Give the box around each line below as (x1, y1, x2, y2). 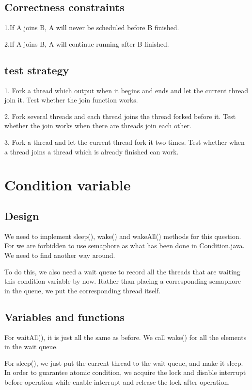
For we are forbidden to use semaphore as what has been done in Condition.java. (4, 240, 245, 251)
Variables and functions (4, 309, 125, 324)
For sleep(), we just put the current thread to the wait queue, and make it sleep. (4, 357, 243, 368)
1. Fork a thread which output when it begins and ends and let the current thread (4, 85, 249, 95)
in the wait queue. (4, 341, 58, 352)
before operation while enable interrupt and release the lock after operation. (4, 376, 230, 387)
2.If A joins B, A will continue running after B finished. (4, 38, 169, 49)
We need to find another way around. (4, 250, 115, 260)
